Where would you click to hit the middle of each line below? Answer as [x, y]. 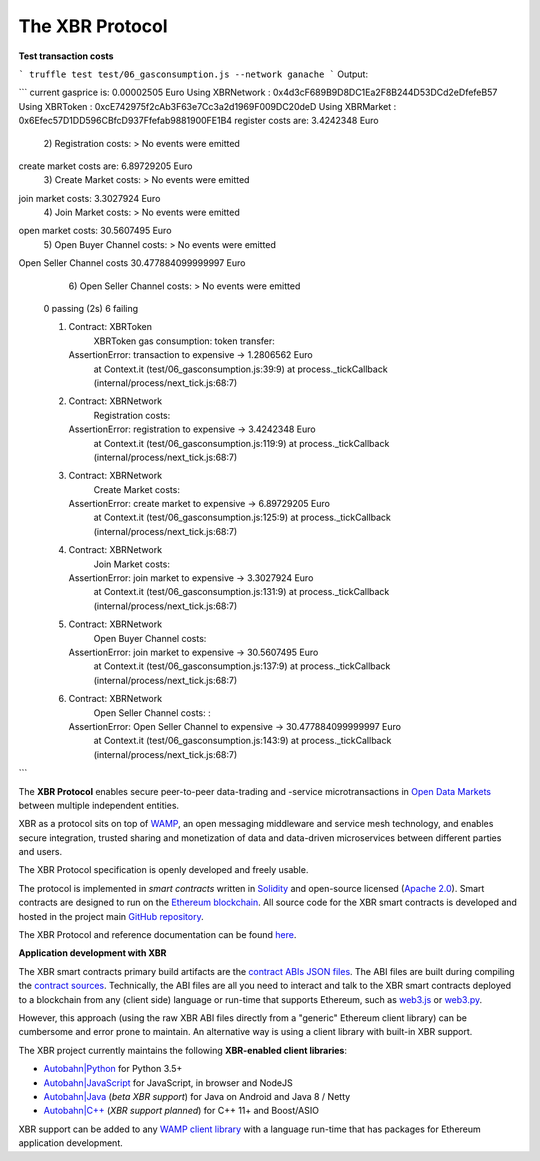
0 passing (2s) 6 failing [91, 309]
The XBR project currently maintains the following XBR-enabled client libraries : [182, 1050]
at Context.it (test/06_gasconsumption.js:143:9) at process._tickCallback [242, 741]
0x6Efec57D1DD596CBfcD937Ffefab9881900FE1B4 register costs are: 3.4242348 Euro [198, 121]
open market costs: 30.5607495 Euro [95, 231]
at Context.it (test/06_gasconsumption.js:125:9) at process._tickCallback [242, 517]
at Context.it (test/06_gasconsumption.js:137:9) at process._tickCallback [242, 666]
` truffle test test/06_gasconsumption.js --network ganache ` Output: [193, 74]
